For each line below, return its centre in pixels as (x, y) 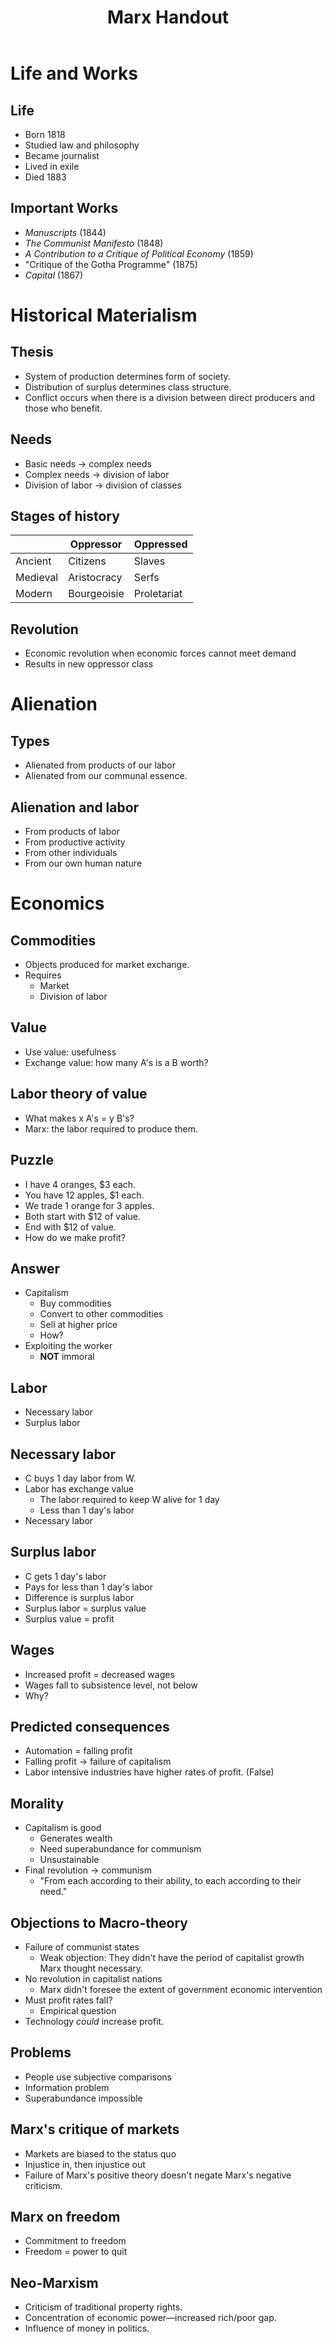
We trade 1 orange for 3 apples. (89, 1205)
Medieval (37, 578)
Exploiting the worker (68, 1346)
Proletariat (158, 594)
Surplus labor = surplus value (85, 1608)
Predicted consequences (90, 1726)
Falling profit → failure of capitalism (98, 1762)
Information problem (67, 2087)
